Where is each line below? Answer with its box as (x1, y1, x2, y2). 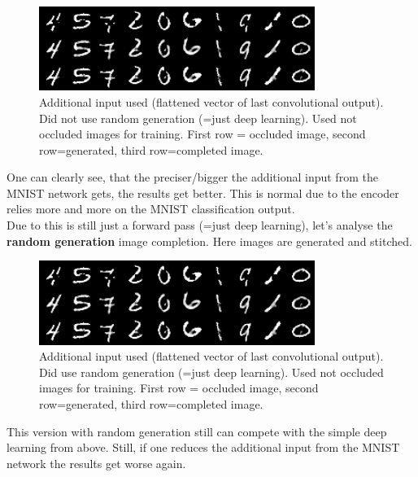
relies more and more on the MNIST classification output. (7, 200, 295, 217)
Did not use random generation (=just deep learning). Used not (39, 109, 357, 126)
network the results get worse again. (7, 454, 186, 471)
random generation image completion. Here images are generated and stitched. (7, 232, 412, 249)
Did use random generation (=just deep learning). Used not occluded (39, 363, 384, 380)
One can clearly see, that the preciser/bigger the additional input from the (7, 168, 378, 186)
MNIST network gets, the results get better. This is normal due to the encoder (7, 184, 399, 201)
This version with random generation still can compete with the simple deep (7, 422, 387, 440)
